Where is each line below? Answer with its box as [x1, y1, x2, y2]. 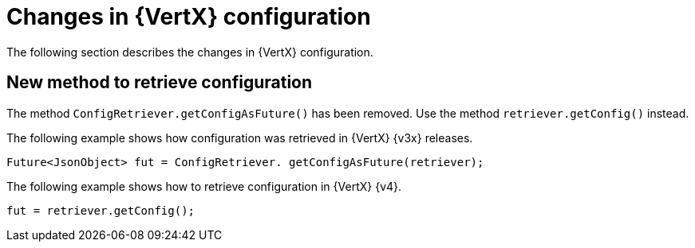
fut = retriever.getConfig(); [6, 203, 195, 217]
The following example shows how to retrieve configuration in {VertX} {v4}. [6, 179, 402, 193]
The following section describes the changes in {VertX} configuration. [6, 45, 373, 59]
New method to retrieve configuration [6, 72, 313, 93]
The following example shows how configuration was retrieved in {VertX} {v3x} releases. [6, 130, 473, 145]
